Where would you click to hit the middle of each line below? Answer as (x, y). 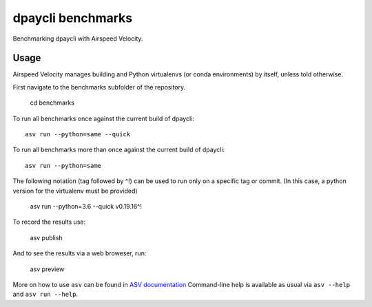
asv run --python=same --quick (78, 135)
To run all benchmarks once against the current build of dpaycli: (103, 118)
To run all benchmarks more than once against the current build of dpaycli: (119, 150)
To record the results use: (49, 222)
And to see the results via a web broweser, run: (80, 253)
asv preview (47, 269)
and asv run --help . (45, 294)
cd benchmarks (52, 103)
